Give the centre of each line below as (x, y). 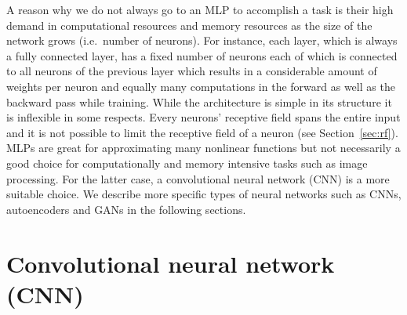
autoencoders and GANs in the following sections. (126, 209)
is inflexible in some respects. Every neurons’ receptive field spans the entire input (203, 117)
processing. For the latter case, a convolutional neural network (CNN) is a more (198, 178)
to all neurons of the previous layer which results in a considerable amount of (192, 71)
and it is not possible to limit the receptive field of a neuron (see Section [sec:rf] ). (202, 132)
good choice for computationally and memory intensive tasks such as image (187, 163)
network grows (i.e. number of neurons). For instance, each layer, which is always (202, 40)
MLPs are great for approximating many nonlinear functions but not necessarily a (203, 148)
